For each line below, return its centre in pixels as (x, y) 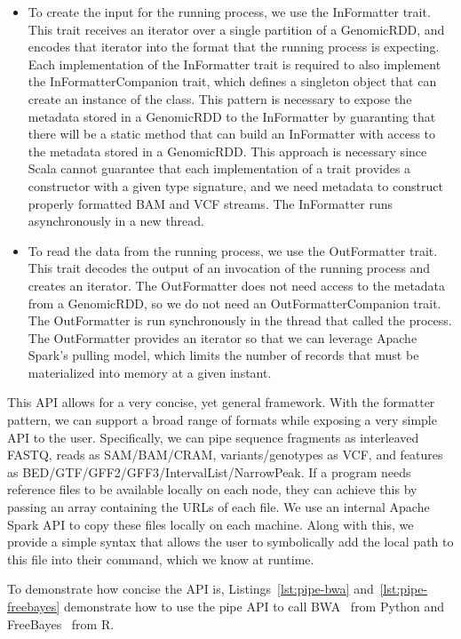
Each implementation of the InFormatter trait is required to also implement (234, 64)
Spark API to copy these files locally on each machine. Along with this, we (211, 524)
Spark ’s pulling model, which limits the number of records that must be (223, 355)
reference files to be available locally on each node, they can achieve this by (212, 489)
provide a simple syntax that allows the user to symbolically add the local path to (230, 542)
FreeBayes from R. (61, 623)
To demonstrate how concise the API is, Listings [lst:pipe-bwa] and (191, 589)
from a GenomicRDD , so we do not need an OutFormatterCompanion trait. (234, 303)
